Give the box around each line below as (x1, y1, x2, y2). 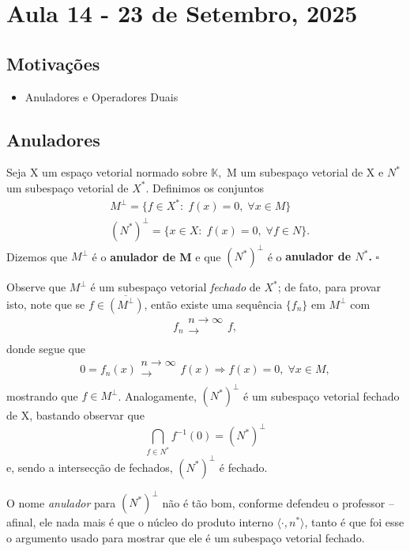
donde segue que (6, 340, 86, 357)
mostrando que (6, 387, 78, 404)
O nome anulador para (6, 494, 116, 511)
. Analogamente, (118, 387, 197, 404)
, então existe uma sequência (144, 295, 283, 312)
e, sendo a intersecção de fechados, (6, 458, 173, 475)
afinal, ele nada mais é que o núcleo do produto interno (6, 514, 273, 530)
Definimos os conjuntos (152, 179, 264, 196)
